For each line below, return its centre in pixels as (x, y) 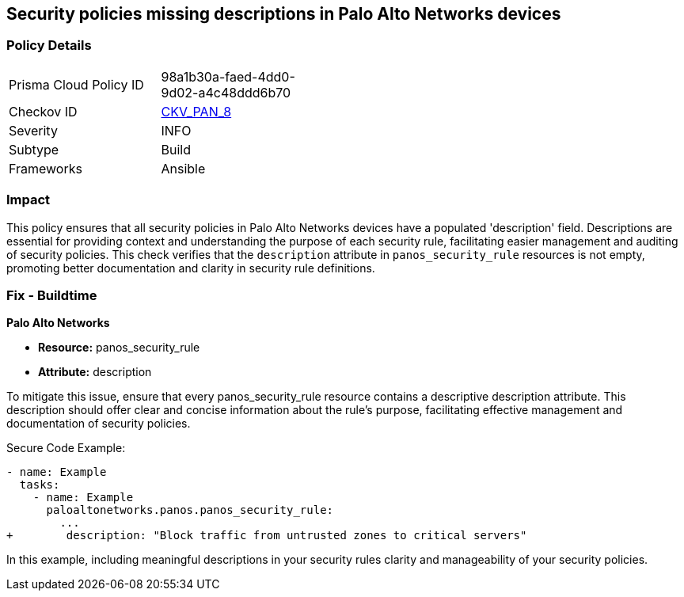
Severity (33, 130)
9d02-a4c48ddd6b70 (226, 92)
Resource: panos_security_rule (119, 348)
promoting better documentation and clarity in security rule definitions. (191, 268)
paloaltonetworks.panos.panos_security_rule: (190, 510)
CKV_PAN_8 (196, 111)
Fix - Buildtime (52, 295)
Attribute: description (95, 372)
